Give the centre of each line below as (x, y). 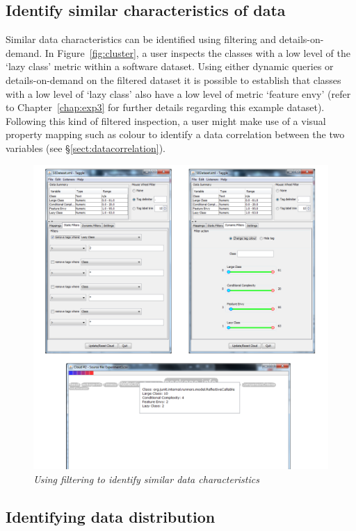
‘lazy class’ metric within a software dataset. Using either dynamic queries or (170, 66)
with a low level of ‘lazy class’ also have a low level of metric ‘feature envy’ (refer (178, 93)
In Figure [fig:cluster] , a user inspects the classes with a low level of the (197, 52)
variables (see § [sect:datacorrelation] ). (86, 147)
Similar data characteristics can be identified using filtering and (141, 39)
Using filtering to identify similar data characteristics (146, 479)
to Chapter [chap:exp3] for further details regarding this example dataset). (165, 107)
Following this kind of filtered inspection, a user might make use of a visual (166, 120)
